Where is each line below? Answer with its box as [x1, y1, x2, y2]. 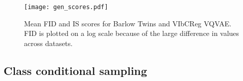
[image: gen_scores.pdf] [24, 4, 108, 11]
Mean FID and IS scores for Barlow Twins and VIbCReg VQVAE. [24, 18, 232, 28]
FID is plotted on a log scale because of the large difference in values [24, 28, 239, 38]
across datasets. [24, 37, 73, 48]
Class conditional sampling [4, 62, 148, 78]
